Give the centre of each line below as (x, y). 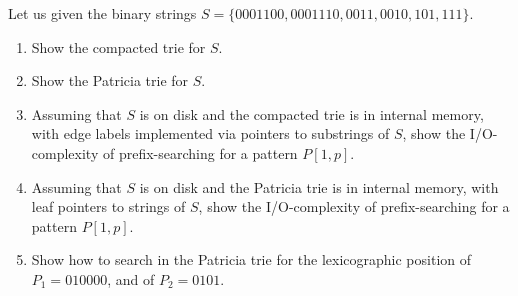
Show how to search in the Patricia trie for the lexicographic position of (251, 259)
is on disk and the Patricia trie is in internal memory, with (319, 186)
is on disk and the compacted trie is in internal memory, (311, 113)
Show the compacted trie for (118, 46)
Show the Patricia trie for (110, 80)
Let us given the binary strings (102, 13)
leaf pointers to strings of (108, 206)
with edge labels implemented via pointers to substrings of (210, 133)
